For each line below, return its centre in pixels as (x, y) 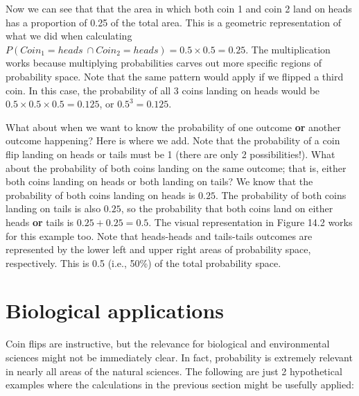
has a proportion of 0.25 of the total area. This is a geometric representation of (173, 22)
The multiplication (291, 49)
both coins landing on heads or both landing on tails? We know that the (159, 181)
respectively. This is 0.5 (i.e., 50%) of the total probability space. (143, 262)
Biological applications (115, 310)
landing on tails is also (53, 208)
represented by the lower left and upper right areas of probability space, (158, 249)
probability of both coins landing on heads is (100, 195)
